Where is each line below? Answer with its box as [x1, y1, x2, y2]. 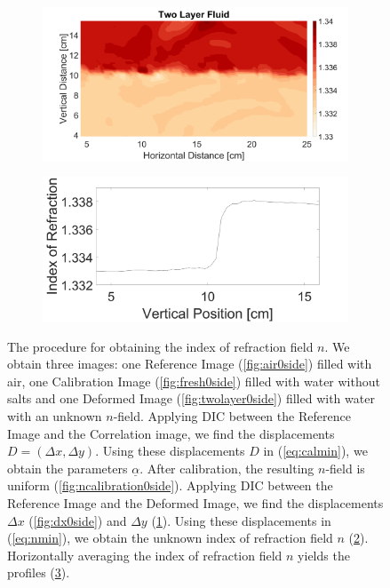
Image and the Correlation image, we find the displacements [7, 424, 335, 442]
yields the [298, 545, 350, 564]
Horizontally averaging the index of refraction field [7, 545, 283, 564]
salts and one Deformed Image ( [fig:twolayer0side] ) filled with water [7, 389, 375, 408]
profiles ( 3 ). [7, 563, 70, 582]
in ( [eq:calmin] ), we [263, 441, 368, 460]
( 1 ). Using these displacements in [151, 511, 331, 529]
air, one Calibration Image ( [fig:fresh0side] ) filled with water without [7, 371, 380, 390]
